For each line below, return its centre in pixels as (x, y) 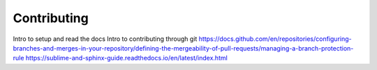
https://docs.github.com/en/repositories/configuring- (275, 39)
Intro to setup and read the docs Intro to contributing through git (105, 39)
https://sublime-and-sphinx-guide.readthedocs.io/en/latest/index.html (127, 58)
